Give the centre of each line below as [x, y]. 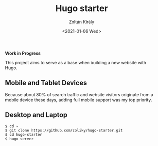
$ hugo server [19, 139]
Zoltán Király [82, 22]
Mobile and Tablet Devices [46, 83]
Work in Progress [23, 53]
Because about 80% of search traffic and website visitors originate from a [79, 94]
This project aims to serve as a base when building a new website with [76, 62]
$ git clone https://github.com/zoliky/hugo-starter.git [64, 130]
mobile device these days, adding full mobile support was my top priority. [79, 100]
